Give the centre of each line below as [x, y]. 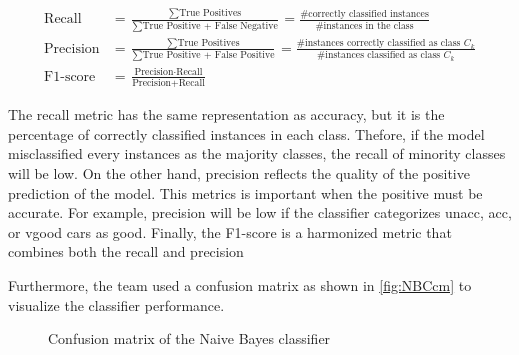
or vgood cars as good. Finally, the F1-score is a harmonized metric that [230, 231]
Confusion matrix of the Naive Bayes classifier [189, 338]
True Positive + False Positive [208, 55]
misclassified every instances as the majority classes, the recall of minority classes [257, 153]
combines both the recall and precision [126, 251]
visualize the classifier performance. [116, 304]
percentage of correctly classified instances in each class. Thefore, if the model [246, 133]
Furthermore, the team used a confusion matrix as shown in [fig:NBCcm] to [240, 284]
